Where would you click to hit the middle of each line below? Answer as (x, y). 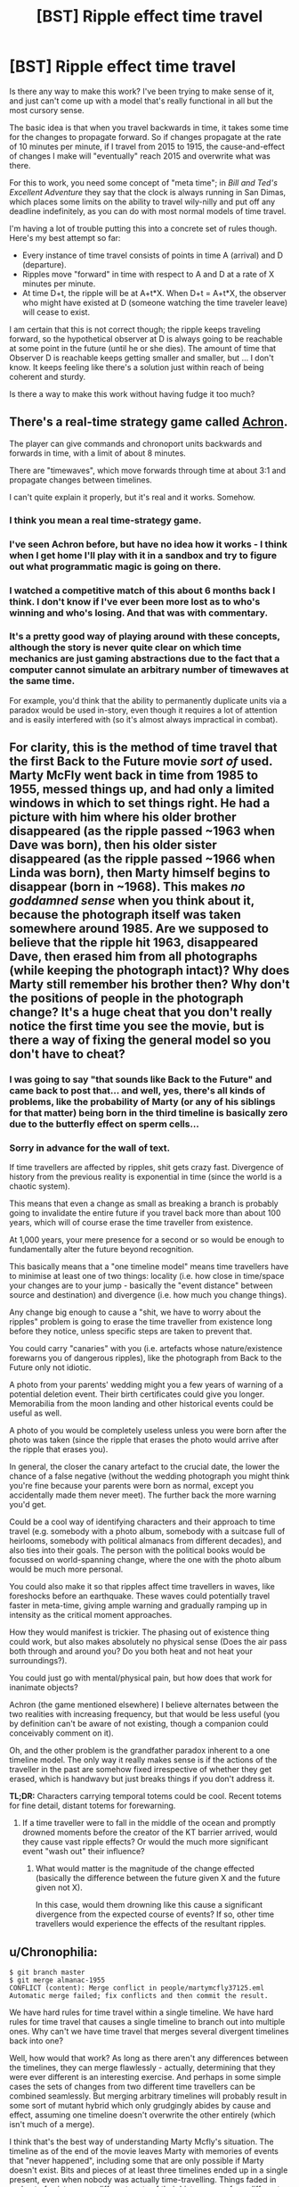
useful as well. (36, 1413)
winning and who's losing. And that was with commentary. (139, 613)
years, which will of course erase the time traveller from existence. (131, 1223)
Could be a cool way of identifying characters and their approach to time (142, 1522)
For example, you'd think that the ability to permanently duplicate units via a (148, 700)
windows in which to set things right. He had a (140, 803)
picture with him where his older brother (123, 817)
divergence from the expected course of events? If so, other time (155, 1914)
